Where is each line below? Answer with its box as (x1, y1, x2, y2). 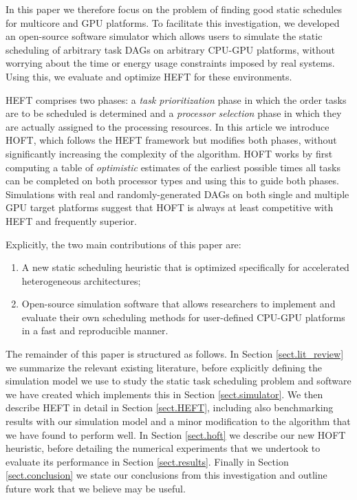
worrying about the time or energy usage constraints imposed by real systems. (6, 56, 335, 70)
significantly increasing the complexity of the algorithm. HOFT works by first (6, 146, 333, 160)
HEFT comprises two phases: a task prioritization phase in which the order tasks (6, 92, 347, 107)
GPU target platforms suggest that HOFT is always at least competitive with (6, 200, 334, 215)
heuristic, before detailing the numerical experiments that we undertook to (6, 441, 321, 455)
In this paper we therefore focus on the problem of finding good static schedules (6, 2, 342, 16)
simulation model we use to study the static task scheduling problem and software (6, 373, 351, 388)
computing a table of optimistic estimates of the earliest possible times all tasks (6, 160, 340, 174)
